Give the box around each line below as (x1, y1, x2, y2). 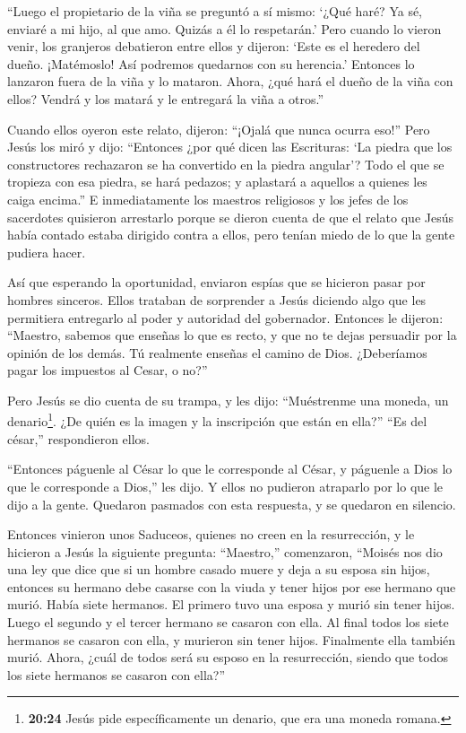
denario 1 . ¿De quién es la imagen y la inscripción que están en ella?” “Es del (7, 409, 427, 431)
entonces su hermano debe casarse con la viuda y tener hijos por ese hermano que (7, 577, 456, 596)
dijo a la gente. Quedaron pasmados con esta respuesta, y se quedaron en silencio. (7, 494, 456, 513)
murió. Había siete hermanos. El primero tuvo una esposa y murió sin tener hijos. (7, 595, 455, 614)
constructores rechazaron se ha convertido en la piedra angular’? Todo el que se (7, 154, 444, 173)
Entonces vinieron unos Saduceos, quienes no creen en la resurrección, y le (7, 525, 415, 544)
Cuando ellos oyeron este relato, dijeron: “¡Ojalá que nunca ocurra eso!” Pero (7, 119, 430, 138)
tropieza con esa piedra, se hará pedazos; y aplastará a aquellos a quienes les (7, 172, 427, 191)
